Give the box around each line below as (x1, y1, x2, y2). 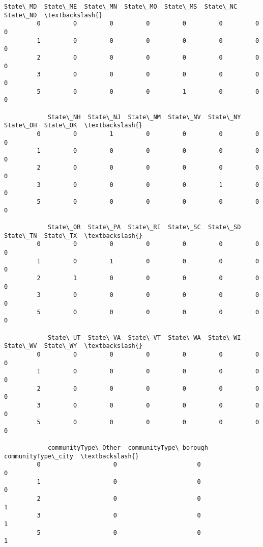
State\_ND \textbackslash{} (4, 11, 103, 19)
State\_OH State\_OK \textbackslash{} (4, 122, 143, 129)
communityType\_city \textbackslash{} (4, 452, 139, 460)
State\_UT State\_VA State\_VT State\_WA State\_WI (47, 334, 241, 341)
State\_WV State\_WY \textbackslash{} (4, 342, 143, 350)
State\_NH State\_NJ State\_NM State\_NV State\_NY (47, 113, 241, 121)
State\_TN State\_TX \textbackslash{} (4, 232, 143, 239)
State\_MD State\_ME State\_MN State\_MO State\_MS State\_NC (4, 3, 238, 10)
